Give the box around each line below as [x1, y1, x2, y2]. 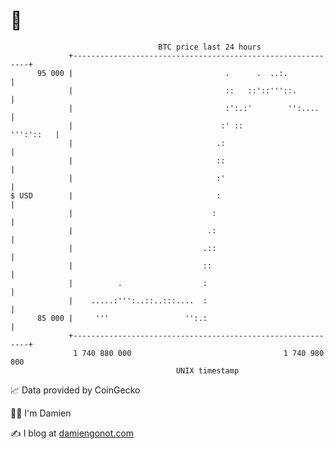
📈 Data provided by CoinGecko [10, 384, 141, 396]
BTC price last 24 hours [158, 42, 262, 52]
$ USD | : [10, 190, 222, 201]
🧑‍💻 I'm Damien [10, 407, 72, 419]
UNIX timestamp [175, 365, 240, 376]
